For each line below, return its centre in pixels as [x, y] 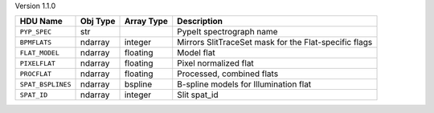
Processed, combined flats [228, 74]
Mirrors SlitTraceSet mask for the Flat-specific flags [275, 42]
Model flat [197, 53]
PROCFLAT [36, 73]
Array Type [146, 22]
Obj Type [98, 22]
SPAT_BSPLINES [45, 84]
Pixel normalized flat [216, 63]
